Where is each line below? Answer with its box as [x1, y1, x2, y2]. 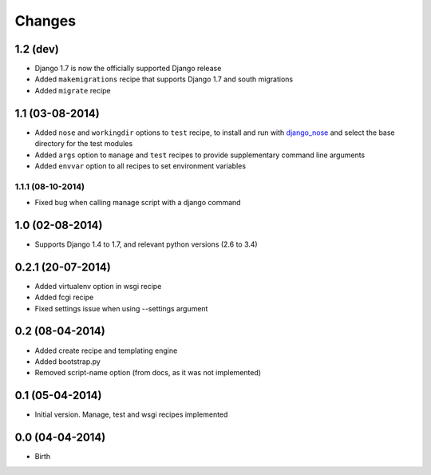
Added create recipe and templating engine [34, 346, 178, 355]
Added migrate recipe [34, 85, 111, 95]
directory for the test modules [34, 139, 133, 148]
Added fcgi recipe [34, 292, 94, 303]
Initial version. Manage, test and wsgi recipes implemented [34, 410, 228, 419]
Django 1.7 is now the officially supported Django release [34, 64, 222, 73]
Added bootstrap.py [34, 356, 101, 366]
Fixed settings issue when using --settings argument [34, 303, 208, 313]
